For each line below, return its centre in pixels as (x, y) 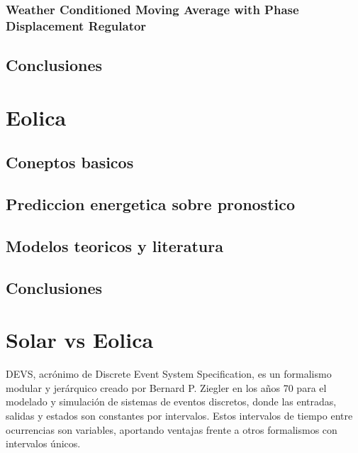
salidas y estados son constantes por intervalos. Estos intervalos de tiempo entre (179, 415)
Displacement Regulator (76, 25)
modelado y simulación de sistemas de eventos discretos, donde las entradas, (171, 402)
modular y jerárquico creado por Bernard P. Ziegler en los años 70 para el (166, 387)
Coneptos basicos (70, 162)
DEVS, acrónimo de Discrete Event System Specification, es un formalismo (169, 374)
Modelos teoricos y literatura (114, 245)
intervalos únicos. (43, 443)
